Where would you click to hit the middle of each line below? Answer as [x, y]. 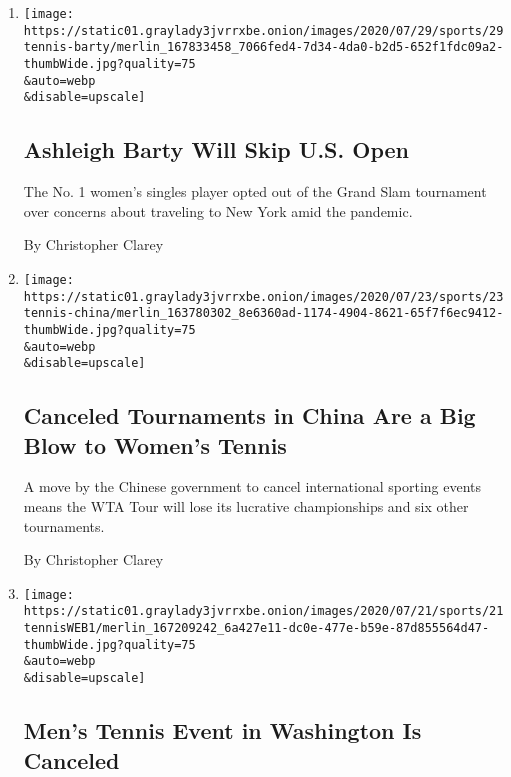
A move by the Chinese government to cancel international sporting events [252, 486]
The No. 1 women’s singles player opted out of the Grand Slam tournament [255, 191]
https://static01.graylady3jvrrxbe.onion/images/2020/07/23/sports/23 [263, 296]
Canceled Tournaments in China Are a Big [249, 415]
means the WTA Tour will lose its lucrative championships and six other [246, 506]
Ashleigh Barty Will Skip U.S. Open [216, 149]
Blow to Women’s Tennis [155, 444]
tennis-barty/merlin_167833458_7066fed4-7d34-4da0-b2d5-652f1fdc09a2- [263, 47]
